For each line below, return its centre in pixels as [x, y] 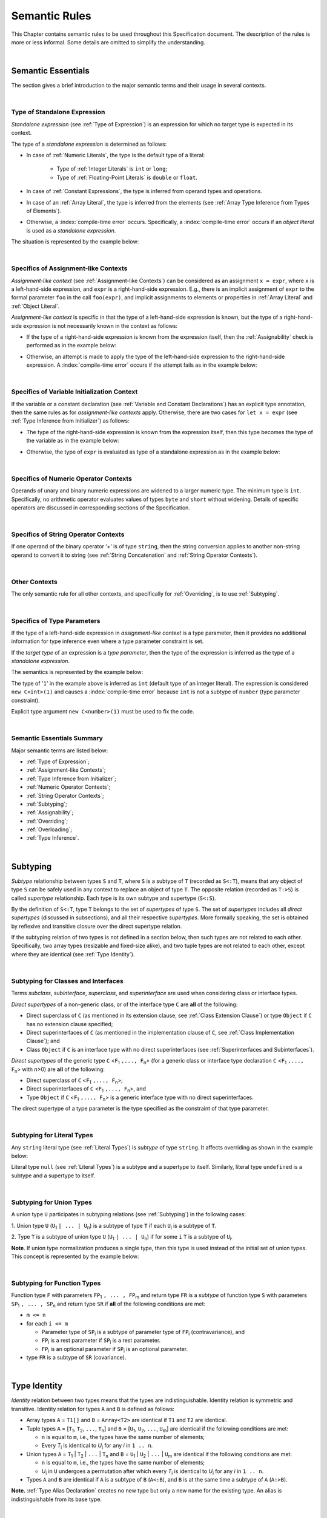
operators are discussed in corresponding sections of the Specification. [101, 508]
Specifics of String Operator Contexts [68, 534]
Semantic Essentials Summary [57, 738]
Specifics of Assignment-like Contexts [69, 268]
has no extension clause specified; [70, 1024]
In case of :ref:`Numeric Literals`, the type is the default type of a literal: [116, 155]
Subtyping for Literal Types [52, 1135]
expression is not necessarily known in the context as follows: [101, 325]
